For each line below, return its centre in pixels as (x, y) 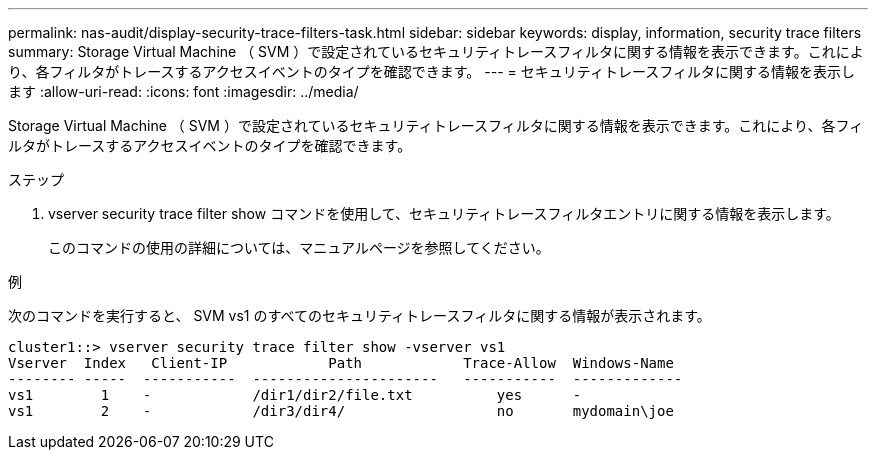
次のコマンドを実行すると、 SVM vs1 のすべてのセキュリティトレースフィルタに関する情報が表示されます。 (359, 315)
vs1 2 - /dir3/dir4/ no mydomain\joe (341, 411)
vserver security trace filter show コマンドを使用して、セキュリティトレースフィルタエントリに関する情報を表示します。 (444, 213)
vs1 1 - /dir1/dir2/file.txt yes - (295, 395)
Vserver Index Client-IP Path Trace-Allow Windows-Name (341, 363)
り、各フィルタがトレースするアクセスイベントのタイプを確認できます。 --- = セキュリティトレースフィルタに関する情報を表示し (431, 71)
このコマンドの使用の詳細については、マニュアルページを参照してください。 (299, 247)
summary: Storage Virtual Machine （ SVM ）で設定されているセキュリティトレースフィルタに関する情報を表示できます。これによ (436, 51)
